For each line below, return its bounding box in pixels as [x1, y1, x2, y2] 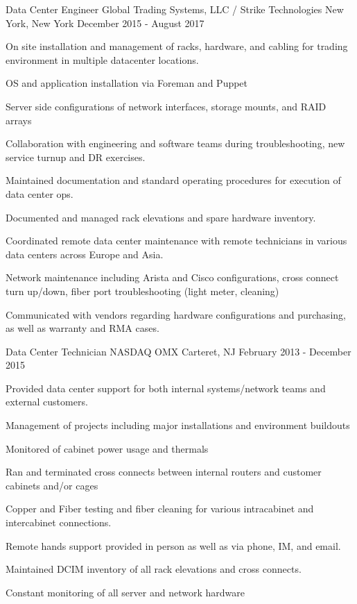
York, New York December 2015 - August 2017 [6, 15, 204, 30]
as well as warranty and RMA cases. [6, 321, 159, 335]
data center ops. [6, 186, 73, 201]
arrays [6, 112, 32, 127]
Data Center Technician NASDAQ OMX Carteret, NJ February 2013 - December [6, 344, 351, 358]
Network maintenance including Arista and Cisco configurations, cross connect [6, 270, 339, 285]
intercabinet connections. [6, 515, 112, 530]
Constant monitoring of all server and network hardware [6, 585, 245, 599]
